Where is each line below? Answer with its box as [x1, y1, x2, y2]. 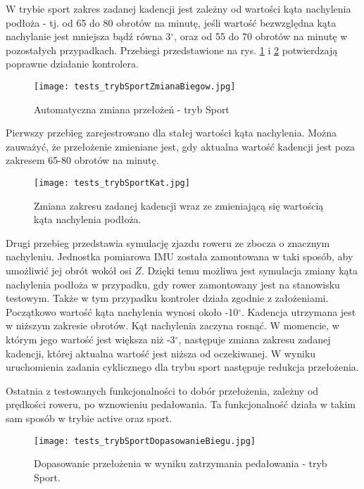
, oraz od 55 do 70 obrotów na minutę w [174, 29, 348, 44]
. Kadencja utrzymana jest [241, 304, 356, 319]
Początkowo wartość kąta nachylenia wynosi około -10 [6, 304, 239, 319]
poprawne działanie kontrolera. [6, 56, 139, 71]
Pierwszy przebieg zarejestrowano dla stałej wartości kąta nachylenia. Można [6, 125, 337, 140]
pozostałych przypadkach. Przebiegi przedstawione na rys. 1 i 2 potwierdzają [6, 42, 338, 57]
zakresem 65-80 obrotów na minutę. [6, 153, 159, 167]
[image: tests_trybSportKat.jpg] [34, 178, 190, 188]
